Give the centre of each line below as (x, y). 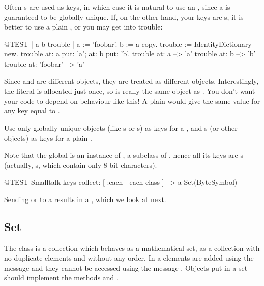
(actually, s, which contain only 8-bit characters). (81, 165)
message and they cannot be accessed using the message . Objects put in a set (126, 267)
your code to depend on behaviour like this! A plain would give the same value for (132, 101)
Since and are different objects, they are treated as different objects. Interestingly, (131, 81)
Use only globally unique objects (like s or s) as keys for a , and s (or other (121, 127)
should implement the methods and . (61, 278)
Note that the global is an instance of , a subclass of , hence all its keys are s (124, 155)
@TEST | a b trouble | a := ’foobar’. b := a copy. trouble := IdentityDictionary (128, 44)
